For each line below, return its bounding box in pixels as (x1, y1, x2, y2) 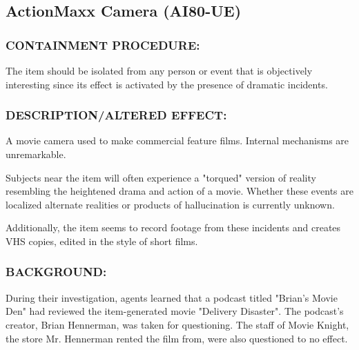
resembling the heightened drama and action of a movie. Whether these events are (6, 184, 353, 198)
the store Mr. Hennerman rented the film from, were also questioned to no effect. (6, 331, 348, 345)
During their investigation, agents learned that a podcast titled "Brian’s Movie (6, 290, 338, 304)
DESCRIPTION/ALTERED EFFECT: (6, 106, 227, 124)
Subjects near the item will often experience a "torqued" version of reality (6, 170, 316, 184)
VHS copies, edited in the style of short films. (6, 233, 198, 248)
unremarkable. (6, 147, 66, 161)
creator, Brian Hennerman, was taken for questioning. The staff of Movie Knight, (6, 317, 349, 331)
